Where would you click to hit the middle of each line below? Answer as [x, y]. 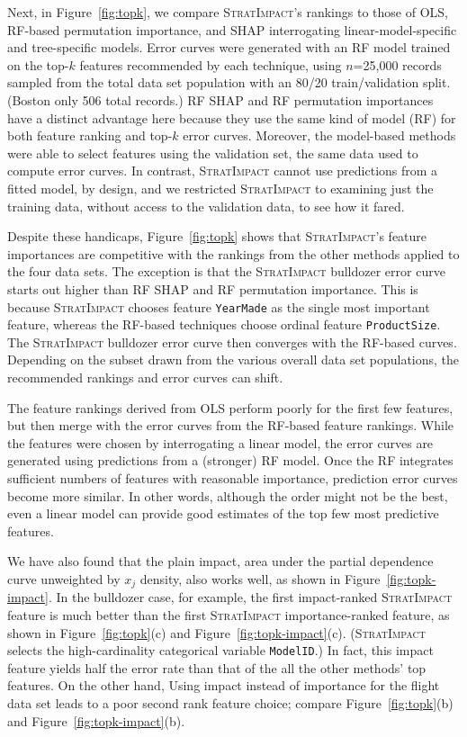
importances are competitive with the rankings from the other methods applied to [233, 253]
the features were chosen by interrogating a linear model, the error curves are [220, 442]
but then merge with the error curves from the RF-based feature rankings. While [230, 425]
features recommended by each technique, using [211, 64]
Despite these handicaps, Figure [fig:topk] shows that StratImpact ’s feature [217, 236]
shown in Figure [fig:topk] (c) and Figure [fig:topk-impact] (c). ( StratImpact [216, 632]
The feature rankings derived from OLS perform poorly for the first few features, [230, 407]
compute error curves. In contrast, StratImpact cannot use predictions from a [223, 171]
